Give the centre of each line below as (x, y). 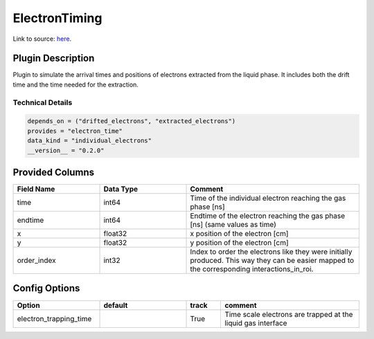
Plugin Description (54, 58)
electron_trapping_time (54, 318)
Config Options (46, 288)
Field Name (36, 189)
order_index (36, 261)
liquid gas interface (256, 323)
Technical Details (43, 102)
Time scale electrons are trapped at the (289, 314)
